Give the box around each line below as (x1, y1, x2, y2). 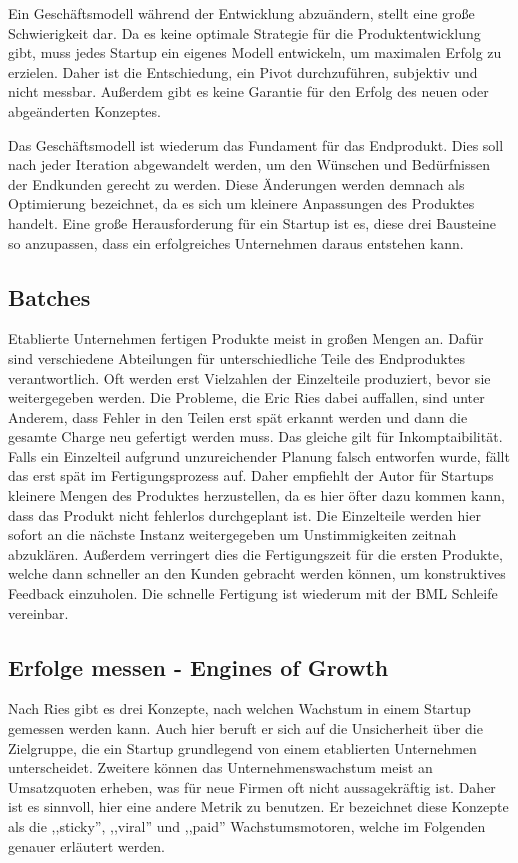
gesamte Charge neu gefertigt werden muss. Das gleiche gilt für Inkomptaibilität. (8, 426, 503, 447)
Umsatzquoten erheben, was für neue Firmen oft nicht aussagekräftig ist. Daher (8, 776, 496, 797)
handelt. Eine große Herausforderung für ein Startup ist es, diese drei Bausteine (8, 212, 496, 233)
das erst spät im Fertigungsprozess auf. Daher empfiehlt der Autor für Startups (8, 465, 494, 486)
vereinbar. (8, 602, 69, 623)
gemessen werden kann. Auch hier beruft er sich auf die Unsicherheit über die (8, 718, 483, 739)
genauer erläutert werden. (8, 835, 165, 856)
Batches (8, 281, 91, 312)
